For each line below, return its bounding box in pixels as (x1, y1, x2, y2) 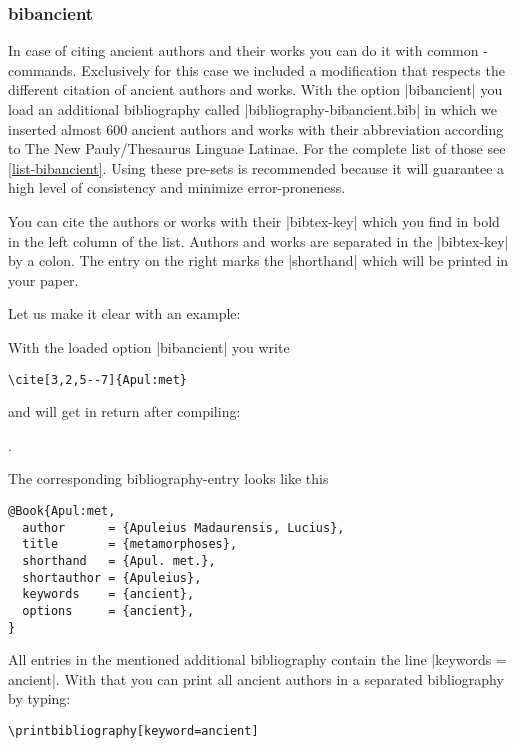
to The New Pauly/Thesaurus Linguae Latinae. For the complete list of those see (8, 138, 506, 159)
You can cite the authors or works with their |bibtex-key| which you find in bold (8, 210, 500, 231)
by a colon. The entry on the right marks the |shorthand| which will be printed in (8, 250, 509, 271)
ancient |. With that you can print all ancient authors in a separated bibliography (8, 668, 504, 689)
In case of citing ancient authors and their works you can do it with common (8, 40, 479, 61)
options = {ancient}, (22, 603, 195, 618)
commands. (8, 59, 77, 80)
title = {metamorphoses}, (22, 537, 238, 552)
